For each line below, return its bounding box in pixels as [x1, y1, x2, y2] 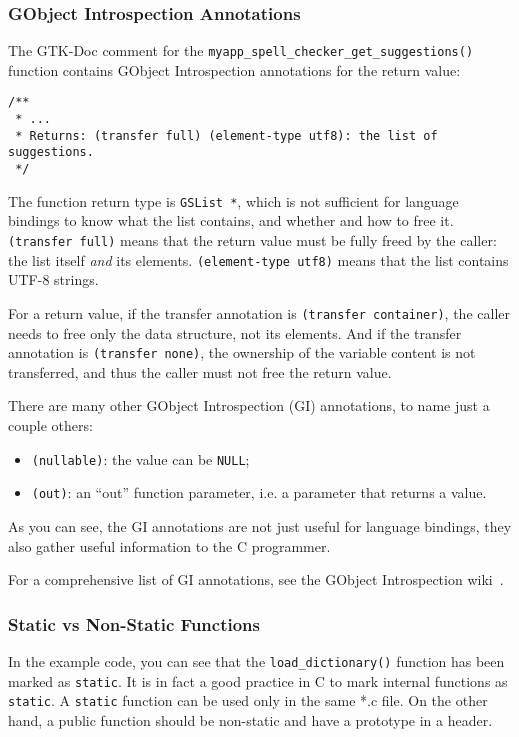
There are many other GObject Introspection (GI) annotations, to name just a [8, 395, 490, 416]
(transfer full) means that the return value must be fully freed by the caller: [8, 230, 497, 250]
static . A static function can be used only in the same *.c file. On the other [8, 690, 488, 711]
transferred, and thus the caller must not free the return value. [8, 361, 392, 382]
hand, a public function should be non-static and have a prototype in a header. [8, 709, 493, 730]
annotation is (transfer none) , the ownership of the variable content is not [8, 342, 476, 363]
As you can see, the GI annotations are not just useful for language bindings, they [8, 515, 512, 536]
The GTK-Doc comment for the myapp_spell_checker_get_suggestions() [8, 40, 474, 61]
